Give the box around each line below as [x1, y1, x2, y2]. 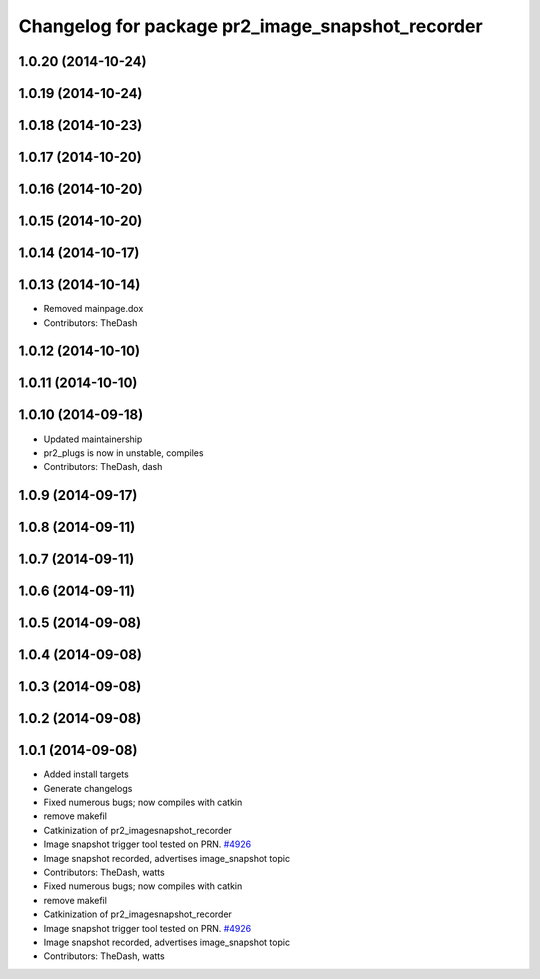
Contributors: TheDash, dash [43, 461, 163, 473]
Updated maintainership [43, 433, 143, 445]
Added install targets [43, 768, 129, 780]
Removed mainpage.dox [43, 303, 144, 315]
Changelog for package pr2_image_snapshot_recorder [18, 15, 484, 37]
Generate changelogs [43, 782, 133, 794]
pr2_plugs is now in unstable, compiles [43, 446, 204, 459]
